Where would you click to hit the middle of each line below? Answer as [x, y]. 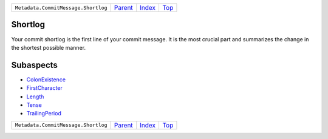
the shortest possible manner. [49, 47]
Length [35, 97]
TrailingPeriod [44, 114]
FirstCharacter [45, 88]
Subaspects [34, 65]
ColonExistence [46, 80]
